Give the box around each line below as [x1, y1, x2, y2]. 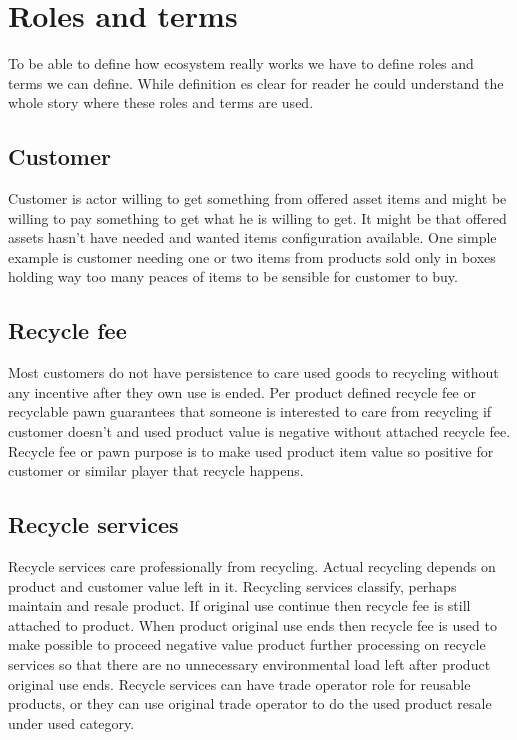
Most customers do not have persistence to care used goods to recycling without [8, 362, 499, 383]
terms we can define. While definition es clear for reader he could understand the [8, 72, 504, 93]
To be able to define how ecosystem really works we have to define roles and [8, 53, 474, 74]
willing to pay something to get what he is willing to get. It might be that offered [8, 207, 507, 228]
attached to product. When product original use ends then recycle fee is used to [8, 614, 497, 635]
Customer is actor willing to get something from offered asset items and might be [8, 188, 507, 209]
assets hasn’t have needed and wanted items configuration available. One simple [8, 227, 497, 248]
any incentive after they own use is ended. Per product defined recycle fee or [8, 381, 476, 402]
